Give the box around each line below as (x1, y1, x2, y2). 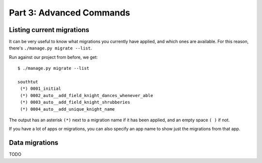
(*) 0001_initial (20, 86, 62, 92)
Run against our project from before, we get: (9, 54, 98, 60)
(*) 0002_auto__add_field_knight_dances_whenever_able (20, 93, 153, 98)
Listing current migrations (9, 26, 90, 34)
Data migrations (9, 139, 58, 147)
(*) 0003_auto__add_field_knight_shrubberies (20, 99, 131, 105)
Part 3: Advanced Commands (9, 7, 131, 18)
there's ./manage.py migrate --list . (9, 45, 92, 51)
